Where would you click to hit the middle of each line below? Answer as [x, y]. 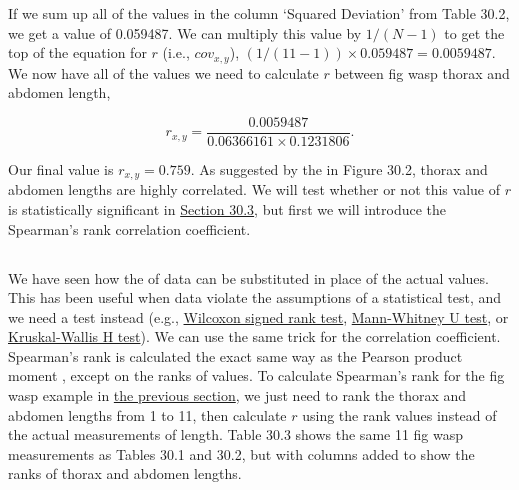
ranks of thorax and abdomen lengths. [125, 473]
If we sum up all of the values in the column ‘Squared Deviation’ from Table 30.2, [259, 13]
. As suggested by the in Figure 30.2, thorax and [339, 168]
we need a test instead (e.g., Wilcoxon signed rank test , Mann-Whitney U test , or [258, 316]
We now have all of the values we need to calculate [163, 72]
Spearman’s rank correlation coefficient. [129, 228]
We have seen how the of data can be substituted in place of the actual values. [248, 277]
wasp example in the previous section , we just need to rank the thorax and [237, 395]
